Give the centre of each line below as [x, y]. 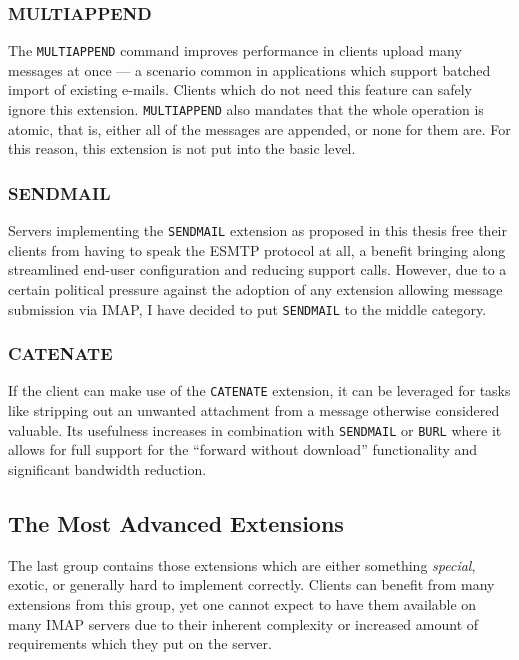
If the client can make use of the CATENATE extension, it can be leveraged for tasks [259, 390]
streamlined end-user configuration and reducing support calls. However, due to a [257, 269]
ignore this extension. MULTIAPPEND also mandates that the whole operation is [246, 109]
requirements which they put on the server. [140, 643]
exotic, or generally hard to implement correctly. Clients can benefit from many [251, 584]
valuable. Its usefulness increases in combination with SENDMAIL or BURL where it [255, 429]
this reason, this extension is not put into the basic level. [182, 148]
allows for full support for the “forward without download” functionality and [243, 449]
